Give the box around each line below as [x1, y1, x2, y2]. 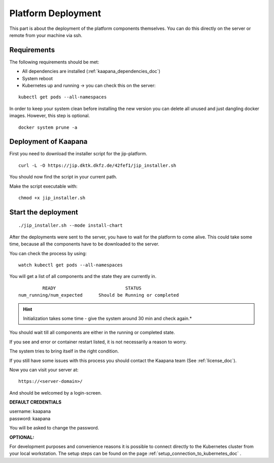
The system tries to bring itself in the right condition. [9, 348, 119, 354]
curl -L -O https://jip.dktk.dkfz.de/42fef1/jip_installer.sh [18, 162, 177, 168]
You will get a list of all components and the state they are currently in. [9, 273, 157, 279]
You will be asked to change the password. [9, 425, 99, 431]
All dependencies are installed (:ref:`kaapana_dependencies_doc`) [22, 68, 161, 75]
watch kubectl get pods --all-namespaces [18, 262, 123, 268]
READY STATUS [42, 285, 142, 291]
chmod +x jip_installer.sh [18, 195, 86, 201]
